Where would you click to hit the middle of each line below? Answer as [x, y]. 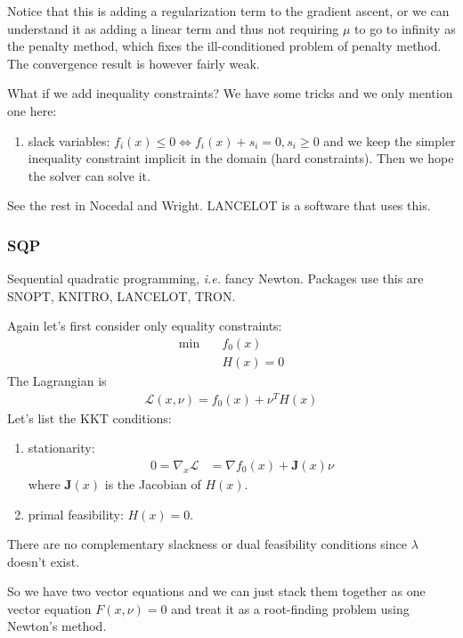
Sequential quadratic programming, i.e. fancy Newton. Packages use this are [215, 278]
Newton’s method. [57, 626]
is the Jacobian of [153, 483]
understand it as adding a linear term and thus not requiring [173, 28]
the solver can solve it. [89, 175]
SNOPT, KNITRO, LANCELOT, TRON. [122, 295]
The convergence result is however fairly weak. [134, 63]
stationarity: [61, 448]
